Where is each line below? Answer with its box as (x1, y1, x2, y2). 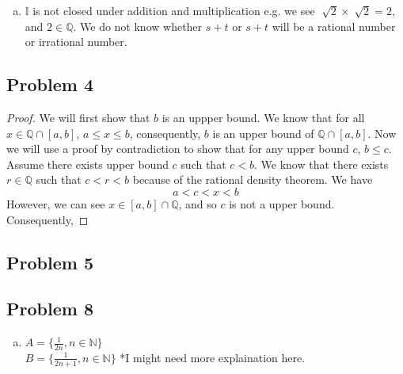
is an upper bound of (212, 124, 314, 141)
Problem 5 (6, 250, 93, 274)
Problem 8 (6, 296, 93, 321)
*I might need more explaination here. (120, 349, 306, 365)
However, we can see (6, 195, 105, 212)
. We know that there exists (253, 155, 389, 172)
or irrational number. (25, 33, 127, 50)
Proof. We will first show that (6, 109, 150, 125)
